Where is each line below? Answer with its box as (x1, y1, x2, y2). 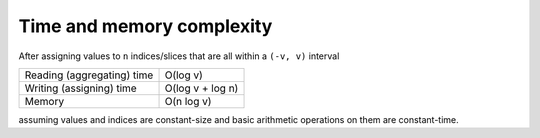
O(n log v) (164, 94, 212, 108)
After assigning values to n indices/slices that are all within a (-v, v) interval (18, 50, 340, 62)
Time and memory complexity (18, 15, 273, 37)
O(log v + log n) (164, 81, 239, 95)
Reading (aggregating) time (24, 68, 154, 82)
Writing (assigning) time (24, 81, 137, 95)
